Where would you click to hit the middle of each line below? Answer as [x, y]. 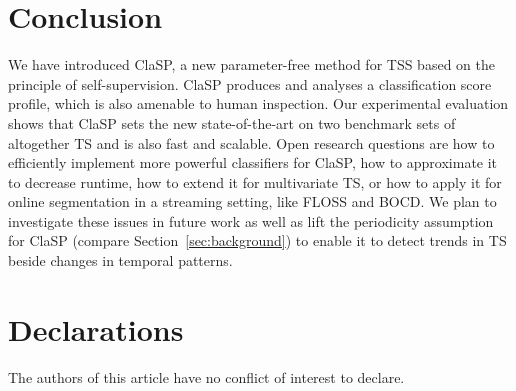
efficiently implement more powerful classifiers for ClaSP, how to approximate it [253, 162]
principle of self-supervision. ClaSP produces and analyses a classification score [250, 83]
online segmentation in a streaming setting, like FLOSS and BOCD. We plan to [252, 201]
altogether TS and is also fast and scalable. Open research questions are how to [251, 142]
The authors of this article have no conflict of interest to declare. [206, 376]
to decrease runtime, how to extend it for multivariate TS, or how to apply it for [255, 181]
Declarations [96, 328]
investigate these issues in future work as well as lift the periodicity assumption [251, 220]
